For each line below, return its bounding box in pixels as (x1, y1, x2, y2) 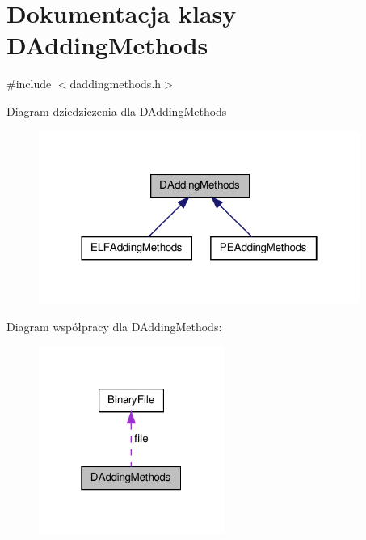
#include (6, 75, 52, 92)
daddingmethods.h (69, 75, 162, 92)
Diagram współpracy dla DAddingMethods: (6, 317, 222, 334)
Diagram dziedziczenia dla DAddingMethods (6, 102, 227, 119)
